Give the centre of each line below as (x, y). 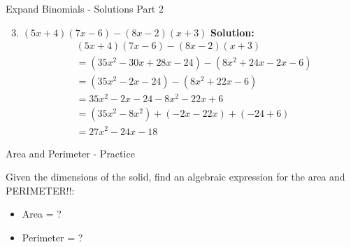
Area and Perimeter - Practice (70, 153)
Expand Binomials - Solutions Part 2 (85, 8)
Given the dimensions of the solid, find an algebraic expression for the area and (175, 177)
